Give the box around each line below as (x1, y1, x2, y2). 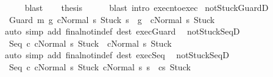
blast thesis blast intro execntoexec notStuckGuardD (24, 1, 269, 13)
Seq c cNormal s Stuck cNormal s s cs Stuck (9, 60, 191, 73)
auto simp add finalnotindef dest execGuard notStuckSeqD (4, 25, 240, 38)
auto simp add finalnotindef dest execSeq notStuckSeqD (4, 49, 229, 61)
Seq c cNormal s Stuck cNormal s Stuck (9, 36, 172, 49)
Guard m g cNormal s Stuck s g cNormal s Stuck (9, 13, 215, 25)
